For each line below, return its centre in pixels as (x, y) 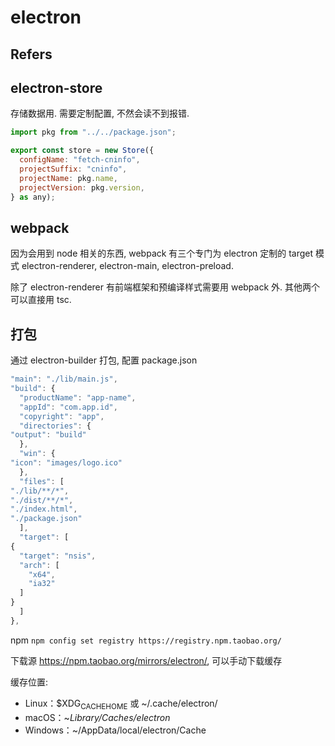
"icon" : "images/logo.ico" (66, 463)
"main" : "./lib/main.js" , (64, 379)
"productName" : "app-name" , (78, 397)
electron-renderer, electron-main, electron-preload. (127, 266)
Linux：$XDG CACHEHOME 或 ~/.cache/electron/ (121, 704)
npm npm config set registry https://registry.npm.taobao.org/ (146, 640)
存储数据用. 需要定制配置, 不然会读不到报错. (100, 113)
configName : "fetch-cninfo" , (80, 160)
